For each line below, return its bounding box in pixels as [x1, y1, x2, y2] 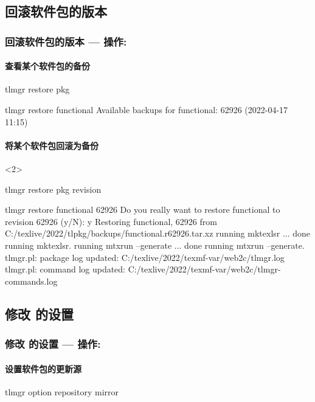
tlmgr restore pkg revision [5, 182, 102, 195]
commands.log [5, 274, 58, 287]
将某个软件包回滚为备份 [5, 139, 99, 151]
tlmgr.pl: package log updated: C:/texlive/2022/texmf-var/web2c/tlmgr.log [5, 251, 285, 263]
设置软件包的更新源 [5, 362, 81, 375]
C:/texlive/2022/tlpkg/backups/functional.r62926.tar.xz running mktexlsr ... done [5, 227, 311, 240]
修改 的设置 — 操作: [5, 336, 101, 352]
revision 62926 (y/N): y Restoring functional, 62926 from [5, 215, 217, 227]
